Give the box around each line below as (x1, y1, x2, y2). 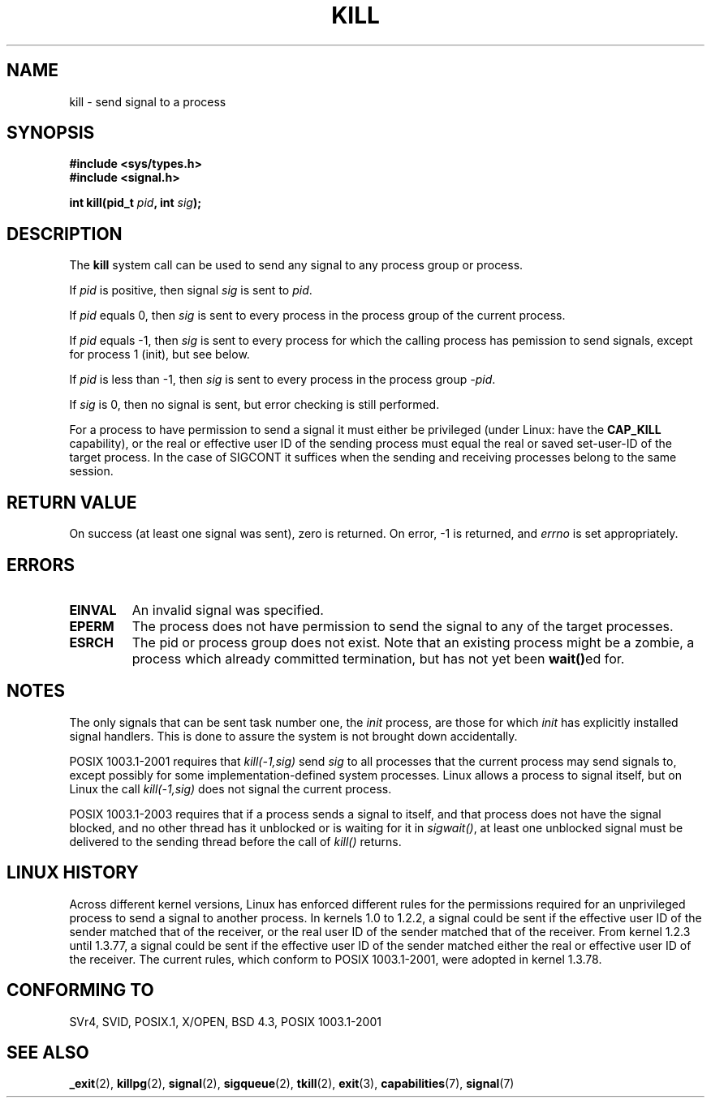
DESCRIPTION (6, 223, 123, 244)
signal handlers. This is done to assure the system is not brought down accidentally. (69, 728, 518, 743)
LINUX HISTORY (6, 862, 139, 883)
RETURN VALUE (6, 492, 137, 513)
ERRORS (6, 554, 75, 575)
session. (69, 464, 114, 479)
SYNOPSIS (6, 122, 95, 144)
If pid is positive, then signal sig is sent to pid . (69, 283, 312, 298)
